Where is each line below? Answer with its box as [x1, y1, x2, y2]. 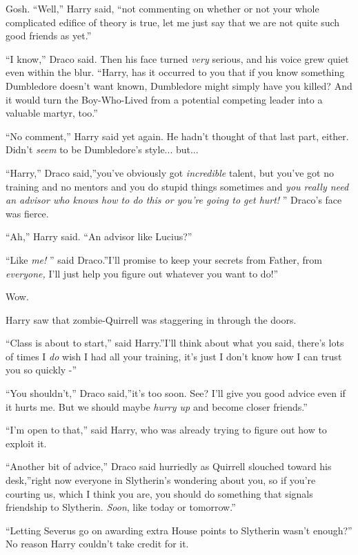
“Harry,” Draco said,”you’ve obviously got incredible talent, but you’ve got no [6, 165, 335, 179]
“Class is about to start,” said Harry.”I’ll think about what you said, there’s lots [6, 335, 344, 350]
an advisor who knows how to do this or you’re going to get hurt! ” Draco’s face [6, 193, 342, 207]
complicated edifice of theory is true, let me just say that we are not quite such [6, 14, 340, 29]
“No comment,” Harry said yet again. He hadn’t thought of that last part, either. [6, 128, 349, 143]
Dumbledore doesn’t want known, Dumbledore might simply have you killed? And [6, 78, 352, 92]
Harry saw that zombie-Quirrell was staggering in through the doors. [6, 312, 297, 327]
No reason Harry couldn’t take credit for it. [6, 536, 189, 551]
